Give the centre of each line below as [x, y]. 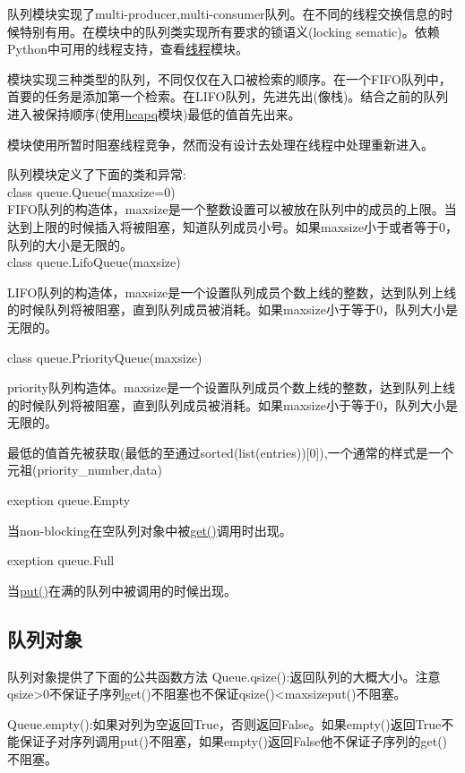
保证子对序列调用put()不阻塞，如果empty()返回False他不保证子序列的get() [233, 741]
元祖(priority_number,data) [85, 470]
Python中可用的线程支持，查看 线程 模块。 [128, 49]
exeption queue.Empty [69, 500]
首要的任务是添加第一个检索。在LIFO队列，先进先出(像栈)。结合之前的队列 [228, 96]
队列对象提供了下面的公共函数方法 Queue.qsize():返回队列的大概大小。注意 [224, 676]
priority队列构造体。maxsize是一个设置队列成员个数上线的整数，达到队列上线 [231, 387]
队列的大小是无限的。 [70, 244]
